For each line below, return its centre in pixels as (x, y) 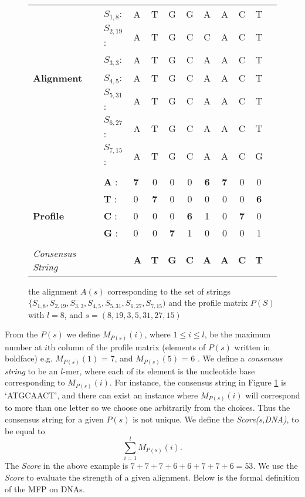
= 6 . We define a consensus (232, 358)
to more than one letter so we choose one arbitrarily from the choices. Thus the (148, 408)
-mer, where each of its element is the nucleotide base (159, 371)
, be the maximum (238, 334)
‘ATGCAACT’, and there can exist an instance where (101, 395)
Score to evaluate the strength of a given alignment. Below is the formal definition (152, 477)
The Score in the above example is (67, 466)
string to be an (31, 371)
